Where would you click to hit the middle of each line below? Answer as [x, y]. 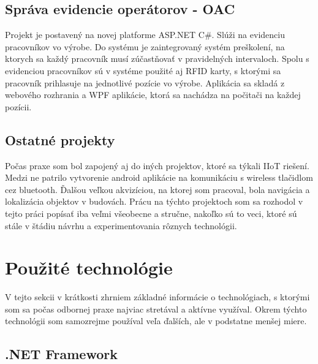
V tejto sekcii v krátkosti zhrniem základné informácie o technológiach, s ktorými [157, 297]
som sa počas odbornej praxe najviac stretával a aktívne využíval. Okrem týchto [156, 309]
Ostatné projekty [60, 139]
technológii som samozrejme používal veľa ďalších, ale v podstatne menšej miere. [156, 321]
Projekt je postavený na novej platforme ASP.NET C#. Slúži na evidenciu [145, 35]
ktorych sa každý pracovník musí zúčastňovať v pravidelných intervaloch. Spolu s [157, 59]
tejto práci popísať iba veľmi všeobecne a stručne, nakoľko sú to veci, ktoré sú [151, 213]
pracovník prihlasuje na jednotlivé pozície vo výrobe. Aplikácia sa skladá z [145, 82]
